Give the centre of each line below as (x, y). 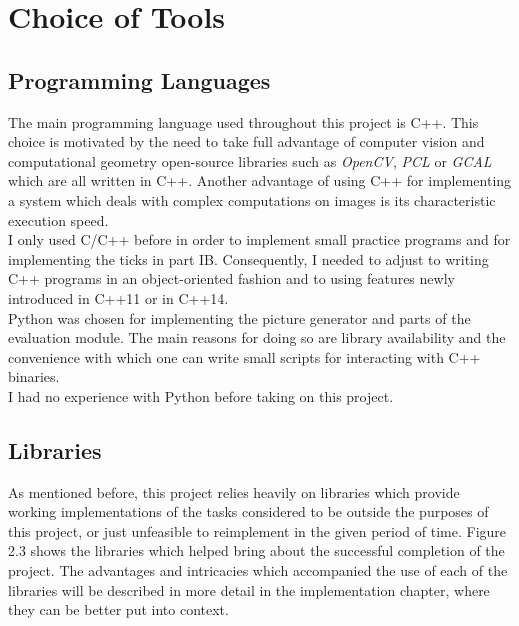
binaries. (34, 376)
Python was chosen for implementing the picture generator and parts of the (239, 317)
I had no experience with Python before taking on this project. (201, 395)
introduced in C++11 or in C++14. (118, 297)
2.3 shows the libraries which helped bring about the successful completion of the (256, 550)
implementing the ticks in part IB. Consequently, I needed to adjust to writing (248, 258)
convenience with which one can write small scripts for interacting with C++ (244, 356)
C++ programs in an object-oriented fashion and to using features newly (231, 278)
